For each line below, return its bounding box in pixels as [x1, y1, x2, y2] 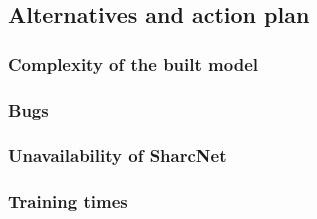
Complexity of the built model [8, 51, 258, 76]
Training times [8, 189, 128, 214]
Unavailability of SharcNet [8, 143, 227, 168]
